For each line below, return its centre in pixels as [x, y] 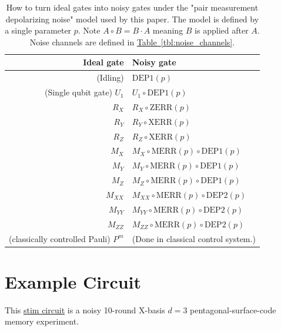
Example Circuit [73, 281]
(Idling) [110, 77]
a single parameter [38, 30]
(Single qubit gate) [78, 92]
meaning [168, 30]
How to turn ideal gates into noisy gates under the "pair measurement [132, 7]
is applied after [222, 30]
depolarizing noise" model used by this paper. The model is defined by [132, 19]
